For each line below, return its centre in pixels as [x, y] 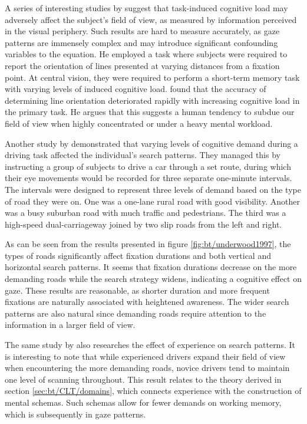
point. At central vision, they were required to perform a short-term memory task [152, 77]
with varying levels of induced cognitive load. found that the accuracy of [136, 89]
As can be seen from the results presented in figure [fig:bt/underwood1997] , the [148, 244]
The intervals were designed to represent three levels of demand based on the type [153, 189]
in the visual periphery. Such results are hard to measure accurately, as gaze [142, 31]
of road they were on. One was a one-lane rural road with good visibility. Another [152, 201]
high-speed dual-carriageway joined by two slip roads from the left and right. [143, 224]
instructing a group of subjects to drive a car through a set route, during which [148, 166]
